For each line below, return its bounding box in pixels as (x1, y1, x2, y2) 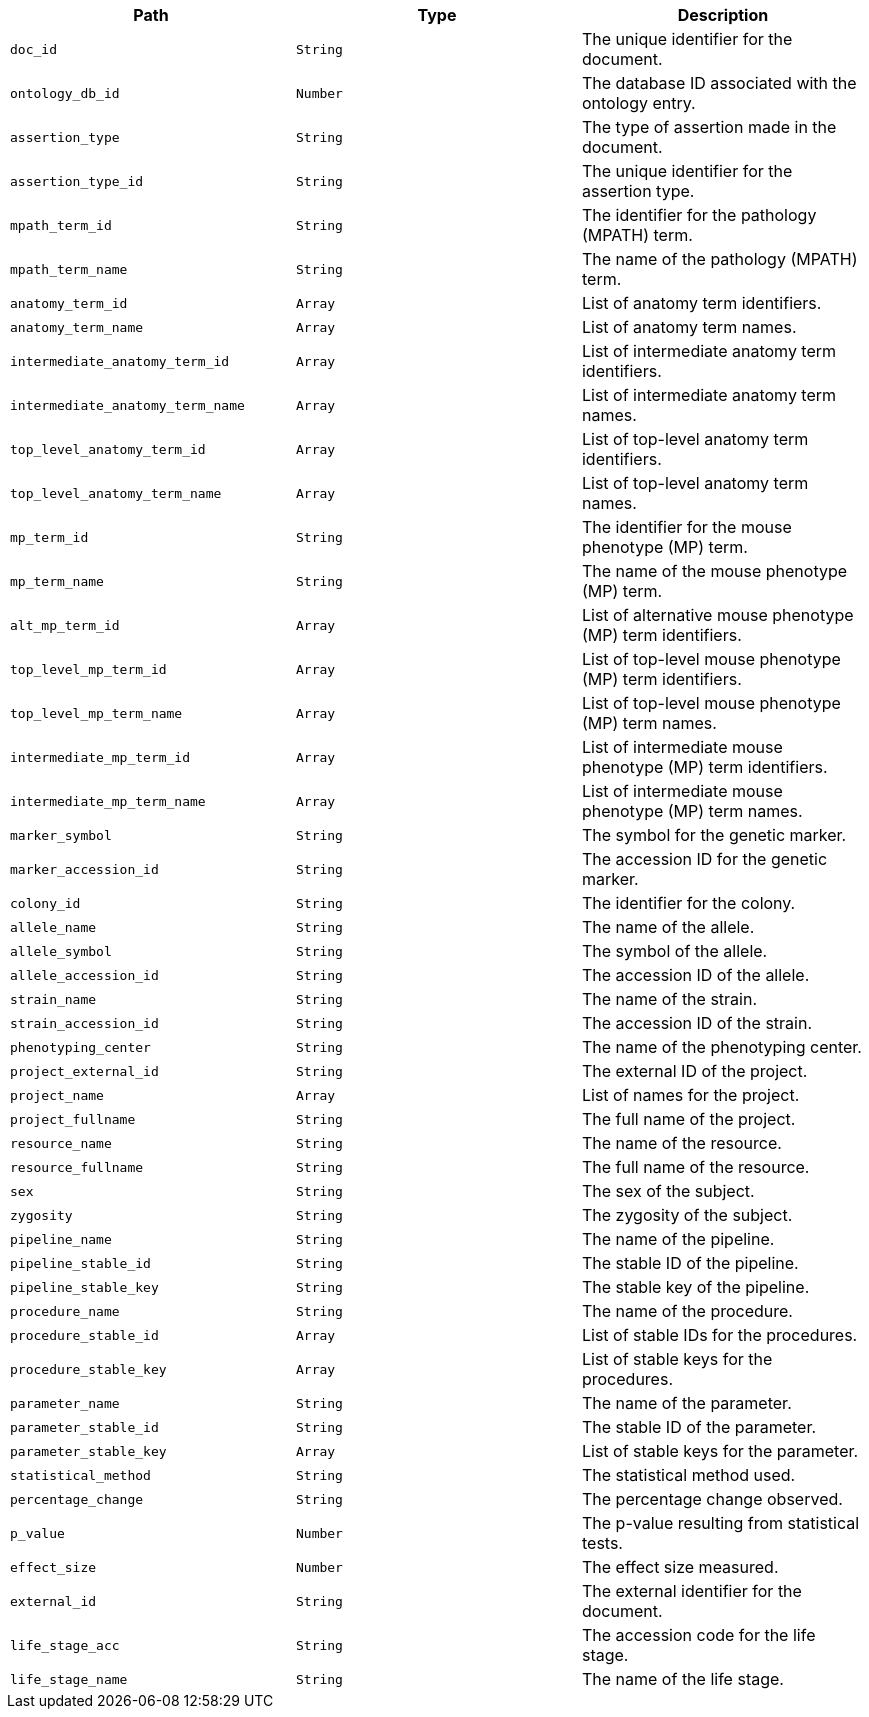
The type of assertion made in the (581, 117, 837, 137)
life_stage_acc (10, 1637, 120, 1653)
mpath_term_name (10, 261, 128, 277)
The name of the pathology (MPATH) (581, 249, 858, 269)
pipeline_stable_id (10, 1255, 151, 1271)
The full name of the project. (581, 1109, 796, 1129)
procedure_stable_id (10, 1327, 159, 1343)
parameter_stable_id (10, 1419, 159, 1435)
